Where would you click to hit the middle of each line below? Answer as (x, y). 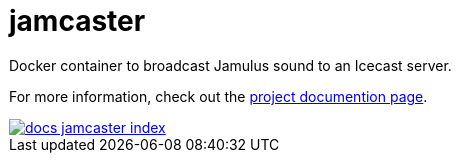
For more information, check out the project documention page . (218, 96)
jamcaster (77, 21)
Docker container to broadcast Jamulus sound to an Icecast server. (230, 65)
